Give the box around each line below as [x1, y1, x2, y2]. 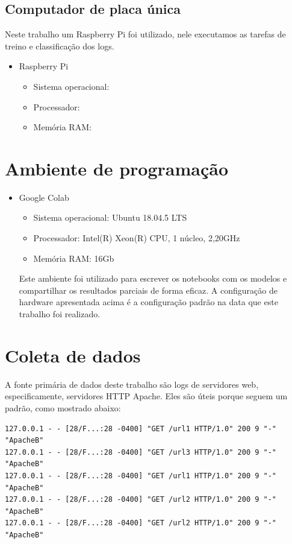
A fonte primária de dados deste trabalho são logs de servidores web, [5, 378, 259, 390]
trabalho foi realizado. [19, 308, 101, 320]
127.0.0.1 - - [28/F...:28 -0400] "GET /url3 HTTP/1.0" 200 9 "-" [5, 448, 277, 457]
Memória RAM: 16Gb [33, 251, 114, 264]
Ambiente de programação [5, 156, 229, 180]
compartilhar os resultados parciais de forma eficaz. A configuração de [19, 283, 278, 296]
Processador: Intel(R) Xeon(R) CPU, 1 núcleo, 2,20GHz [33, 232, 240, 244]
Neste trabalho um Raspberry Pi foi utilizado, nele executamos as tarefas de [5, 28, 286, 40]
